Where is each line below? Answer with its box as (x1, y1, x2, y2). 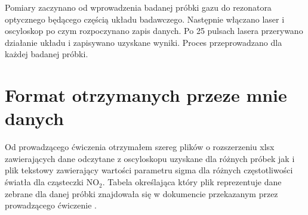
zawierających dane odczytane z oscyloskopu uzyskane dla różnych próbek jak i (5, 152, 295, 164)
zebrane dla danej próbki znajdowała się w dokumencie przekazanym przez (5, 187, 278, 200)
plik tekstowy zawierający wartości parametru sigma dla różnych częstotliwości (5, 164, 293, 176)
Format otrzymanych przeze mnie (5, 83, 287, 107)
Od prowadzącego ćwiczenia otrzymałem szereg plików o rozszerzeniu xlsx (5, 141, 275, 153)
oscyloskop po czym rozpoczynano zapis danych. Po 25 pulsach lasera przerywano (5, 24, 303, 37)
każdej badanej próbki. (5, 48, 88, 60)
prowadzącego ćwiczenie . (5, 199, 97, 211)
